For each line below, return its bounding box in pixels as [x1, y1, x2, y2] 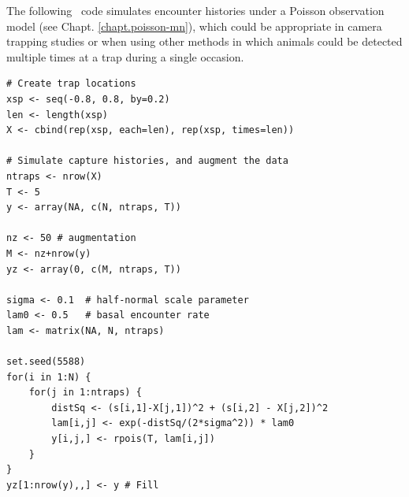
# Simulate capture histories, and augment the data [6, 155, 288, 167]
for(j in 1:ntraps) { [28, 387, 142, 399]
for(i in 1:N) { [6, 371, 91, 383]
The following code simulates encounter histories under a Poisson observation [6, 2, 385, 18]
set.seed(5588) [6, 356, 86, 368]
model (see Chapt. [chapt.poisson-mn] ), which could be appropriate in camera [6, 17, 382, 34]
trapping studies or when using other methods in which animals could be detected [6, 33, 403, 50]
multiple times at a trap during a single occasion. [6, 48, 244, 65]
